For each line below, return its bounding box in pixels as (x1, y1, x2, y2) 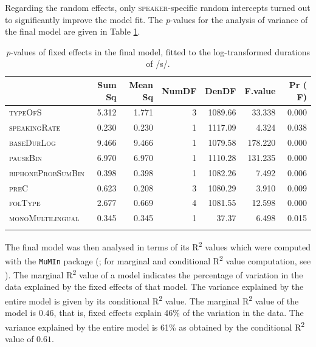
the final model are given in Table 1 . (5, 25, 140, 38)
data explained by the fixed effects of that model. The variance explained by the (5, 280, 304, 293)
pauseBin (9, 151, 43, 163)
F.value (244, 84, 276, 97)
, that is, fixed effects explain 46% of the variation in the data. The (53, 306, 304, 319)
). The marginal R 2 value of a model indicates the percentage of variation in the (5, 267, 303, 281)
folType (9, 196, 41, 209)
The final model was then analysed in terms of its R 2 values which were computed (5, 238, 311, 253)
